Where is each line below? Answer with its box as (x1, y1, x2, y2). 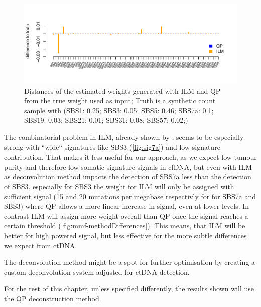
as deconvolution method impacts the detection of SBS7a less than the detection (4, 171, 251, 182)
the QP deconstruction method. (4, 293, 101, 303)
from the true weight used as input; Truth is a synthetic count (24, 95, 216, 106)
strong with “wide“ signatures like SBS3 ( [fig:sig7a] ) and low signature (4, 141, 220, 152)
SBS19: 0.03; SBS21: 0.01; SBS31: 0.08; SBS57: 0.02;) (24, 115, 188, 125)
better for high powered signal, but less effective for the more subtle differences (4, 230, 247, 240)
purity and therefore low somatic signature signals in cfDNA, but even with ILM (4, 161, 252, 172)
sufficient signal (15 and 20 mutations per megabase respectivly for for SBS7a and (4, 191, 256, 201)
